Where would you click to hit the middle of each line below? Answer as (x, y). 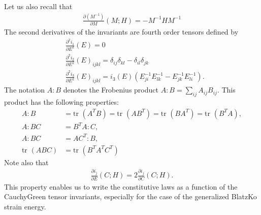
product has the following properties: (61, 102)
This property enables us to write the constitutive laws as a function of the (121, 186)
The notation (25, 90)
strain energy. (25, 206)
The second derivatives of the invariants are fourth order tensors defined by (121, 32)
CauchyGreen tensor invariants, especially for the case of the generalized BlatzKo (130, 196)
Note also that (26, 162)
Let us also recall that (38, 6)
